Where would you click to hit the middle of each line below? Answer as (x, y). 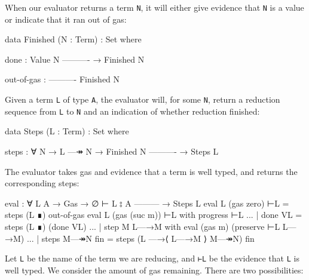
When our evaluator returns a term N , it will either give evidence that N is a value (154, 7)
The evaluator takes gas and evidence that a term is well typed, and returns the (151, 171)
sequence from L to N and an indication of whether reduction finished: (132, 111)
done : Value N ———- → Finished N (75, 59)
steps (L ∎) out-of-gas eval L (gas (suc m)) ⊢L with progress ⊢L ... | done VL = (154, 215)
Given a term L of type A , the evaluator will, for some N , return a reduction (143, 99)
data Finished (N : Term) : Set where (73, 39)
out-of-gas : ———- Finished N (62, 79)
